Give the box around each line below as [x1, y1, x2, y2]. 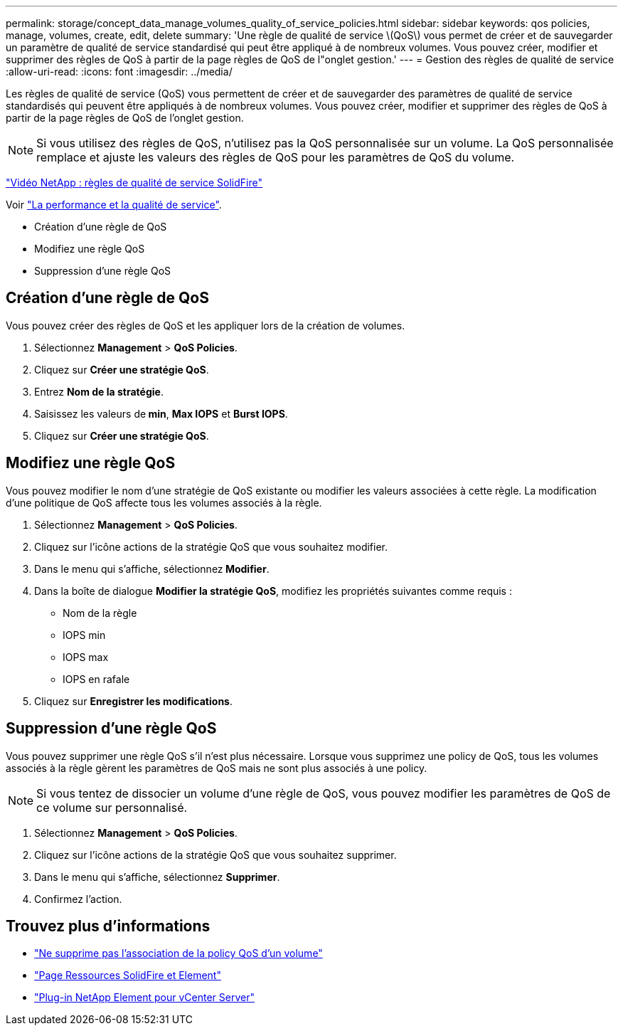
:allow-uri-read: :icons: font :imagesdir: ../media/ [6, 65, 233, 78]
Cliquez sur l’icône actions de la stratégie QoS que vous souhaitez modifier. [34, 540, 388, 553]
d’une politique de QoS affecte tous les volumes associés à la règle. [6, 496, 322, 509]
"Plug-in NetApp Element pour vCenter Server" [34, 991, 255, 1004]
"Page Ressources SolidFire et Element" [34, 969, 221, 982]
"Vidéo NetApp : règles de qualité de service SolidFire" [6, 176, 262, 189]
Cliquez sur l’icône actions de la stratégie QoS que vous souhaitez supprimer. [34, 848, 397, 861]
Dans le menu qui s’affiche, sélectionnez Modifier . [34, 562, 270, 575]
